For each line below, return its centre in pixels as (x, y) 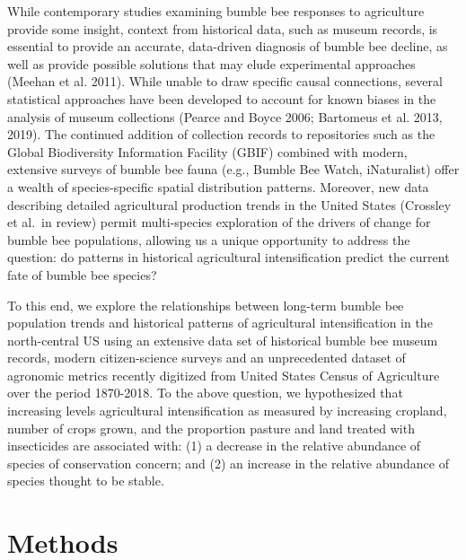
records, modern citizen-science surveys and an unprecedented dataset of (207, 358)
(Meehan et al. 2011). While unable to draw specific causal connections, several (225, 81)
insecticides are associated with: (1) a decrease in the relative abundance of (214, 446)
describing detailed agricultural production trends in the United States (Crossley (229, 204)
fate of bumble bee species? (82, 274)
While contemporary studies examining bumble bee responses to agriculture (216, 11)
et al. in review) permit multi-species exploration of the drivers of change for (219, 222)
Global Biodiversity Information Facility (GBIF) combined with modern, (207, 151)
